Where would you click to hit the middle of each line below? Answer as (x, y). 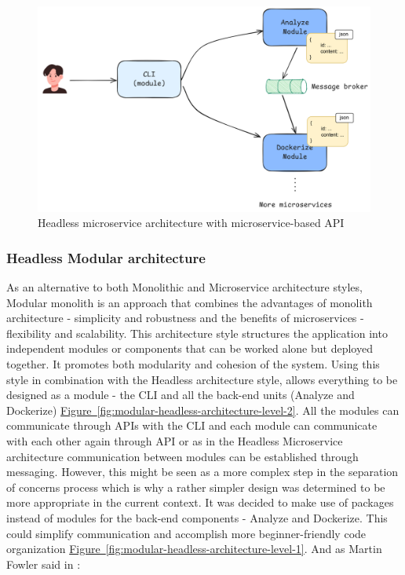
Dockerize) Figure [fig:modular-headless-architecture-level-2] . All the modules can (203, 410)
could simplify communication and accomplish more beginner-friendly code (186, 533)
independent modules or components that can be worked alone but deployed (190, 348)
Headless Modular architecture (106, 257)
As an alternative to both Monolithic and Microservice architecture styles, (184, 287)
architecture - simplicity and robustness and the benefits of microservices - (185, 318)
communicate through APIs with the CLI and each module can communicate (192, 425)
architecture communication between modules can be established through (182, 456)
